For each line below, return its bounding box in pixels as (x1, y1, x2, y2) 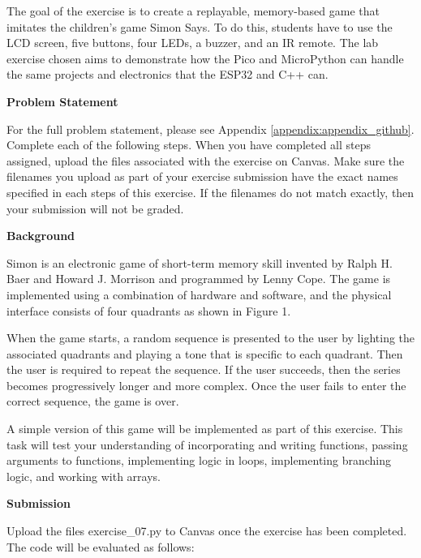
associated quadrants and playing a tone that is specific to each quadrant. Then (6, 345, 403, 362)
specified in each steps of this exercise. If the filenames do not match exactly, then (6, 183, 415, 200)
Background (6, 227, 75, 244)
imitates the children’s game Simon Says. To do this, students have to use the (6, 18, 393, 35)
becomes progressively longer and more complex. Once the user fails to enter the (6, 376, 406, 393)
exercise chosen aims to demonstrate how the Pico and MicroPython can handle (6, 49, 404, 67)
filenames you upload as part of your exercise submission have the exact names (6, 168, 398, 185)
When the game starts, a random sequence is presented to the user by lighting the (6, 329, 415, 346)
